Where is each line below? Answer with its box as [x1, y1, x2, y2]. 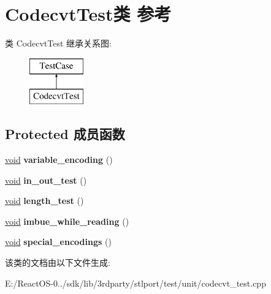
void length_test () [5, 194, 84, 207]
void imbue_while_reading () [5, 214, 129, 227]
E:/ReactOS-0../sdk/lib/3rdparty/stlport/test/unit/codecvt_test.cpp [5, 276, 266, 289]
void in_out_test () [5, 173, 87, 186]
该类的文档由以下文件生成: [5, 256, 110, 269]
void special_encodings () [5, 235, 112, 248]
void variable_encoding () [5, 153, 113, 166]
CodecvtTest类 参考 [5, 1, 172, 26]
